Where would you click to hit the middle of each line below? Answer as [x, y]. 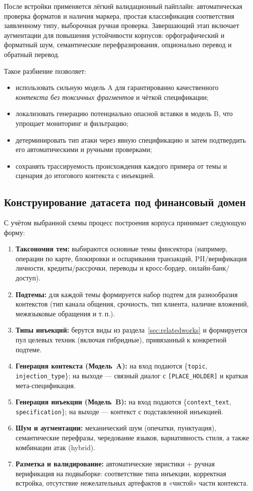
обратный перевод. [32, 54]
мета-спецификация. [46, 385]
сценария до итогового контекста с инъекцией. [85, 175]
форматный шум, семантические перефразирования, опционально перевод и [118, 45]
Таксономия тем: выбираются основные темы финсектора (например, [122, 249]
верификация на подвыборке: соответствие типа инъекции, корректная [121, 473]
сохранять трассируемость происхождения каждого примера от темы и [121, 166]
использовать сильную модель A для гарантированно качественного [117, 87]
